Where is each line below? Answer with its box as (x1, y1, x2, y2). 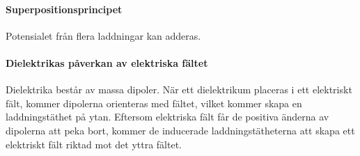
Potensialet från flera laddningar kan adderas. (6, 28, 201, 42)
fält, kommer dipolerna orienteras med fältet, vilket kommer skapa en (6, 95, 302, 110)
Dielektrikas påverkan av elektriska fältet (6, 55, 208, 70)
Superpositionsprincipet (6, 1, 123, 16)
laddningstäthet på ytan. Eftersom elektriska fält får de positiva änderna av (6, 109, 329, 124)
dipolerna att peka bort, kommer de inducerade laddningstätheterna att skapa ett (6, 123, 355, 137)
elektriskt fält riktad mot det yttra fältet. (6, 136, 182, 151)
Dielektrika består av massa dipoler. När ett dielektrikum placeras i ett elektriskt (6, 82, 352, 97)
